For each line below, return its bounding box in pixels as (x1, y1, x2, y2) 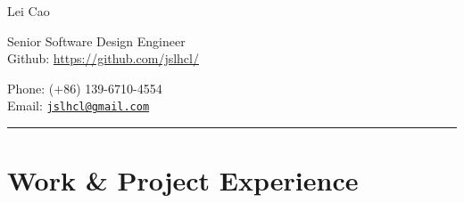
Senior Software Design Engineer (7, 31, 186, 50)
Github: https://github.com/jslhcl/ (7, 49, 199, 68)
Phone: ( (7, 78, 54, 97)
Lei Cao (7, 2, 50, 20)
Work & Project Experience (7, 162, 359, 199)
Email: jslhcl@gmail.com (7, 96, 150, 115)
